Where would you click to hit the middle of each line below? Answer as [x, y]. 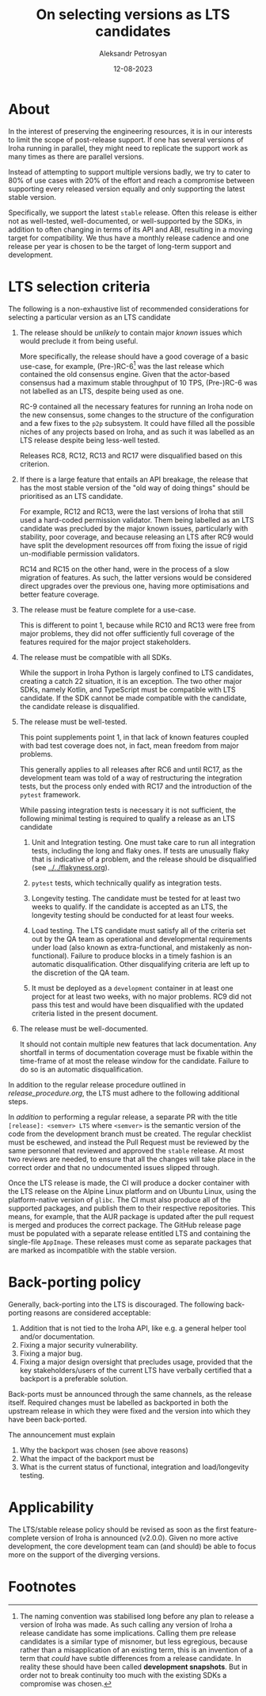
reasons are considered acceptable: [92, 1313]
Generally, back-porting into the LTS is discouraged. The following [116, 1305]
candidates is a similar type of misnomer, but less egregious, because [133, 1642]
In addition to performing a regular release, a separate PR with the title [123, 1117]
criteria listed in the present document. [95, 1014]
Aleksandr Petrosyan [133, 53]
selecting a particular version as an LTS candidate [89, 317]
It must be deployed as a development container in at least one [132, 988]
